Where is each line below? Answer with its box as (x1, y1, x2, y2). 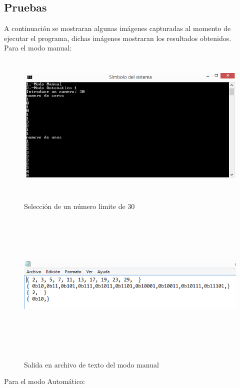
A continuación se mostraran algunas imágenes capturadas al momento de (4, 23, 231, 33)
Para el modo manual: (4, 42, 72, 53)
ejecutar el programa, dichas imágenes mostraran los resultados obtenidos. (4, 32, 231, 43)
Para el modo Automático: (4, 376, 85, 386)
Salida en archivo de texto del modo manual (24, 359, 159, 369)
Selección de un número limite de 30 (24, 201, 135, 211)
